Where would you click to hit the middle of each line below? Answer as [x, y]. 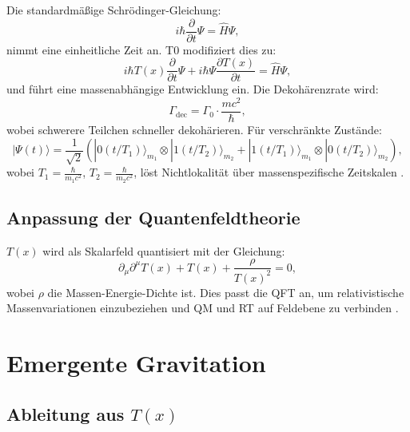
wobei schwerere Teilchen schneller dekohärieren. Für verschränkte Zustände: [194, 130]
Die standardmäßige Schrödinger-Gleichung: [114, 10]
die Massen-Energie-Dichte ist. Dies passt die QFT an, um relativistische [226, 292]
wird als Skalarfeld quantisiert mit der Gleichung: [164, 250]
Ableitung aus [66, 413]
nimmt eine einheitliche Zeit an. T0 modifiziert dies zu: [141, 49]
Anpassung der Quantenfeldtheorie [153, 218]
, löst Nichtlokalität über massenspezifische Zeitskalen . [269, 172]
